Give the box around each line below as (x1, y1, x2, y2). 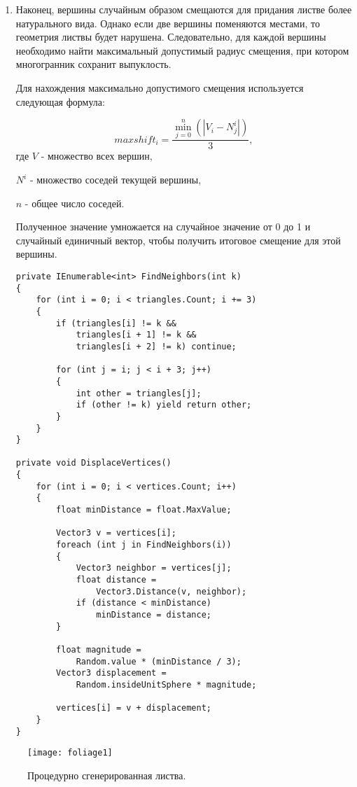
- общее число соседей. (24, 195, 125, 210)
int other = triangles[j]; (76, 388, 202, 398)
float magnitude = (56, 644, 141, 655)
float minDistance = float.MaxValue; (56, 505, 232, 515)
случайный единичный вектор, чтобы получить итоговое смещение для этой (15, 232, 341, 247)
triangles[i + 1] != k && (76, 330, 197, 340)
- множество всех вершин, (41, 148, 153, 163)
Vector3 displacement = (56, 668, 167, 678)
